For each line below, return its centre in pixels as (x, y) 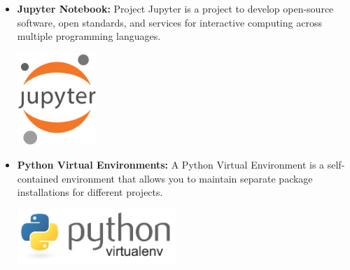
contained (38, 178)
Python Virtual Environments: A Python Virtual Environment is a (171, 164)
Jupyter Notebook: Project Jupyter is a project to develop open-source (175, 8)
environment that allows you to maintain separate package (187, 178)
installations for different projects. (90, 192)
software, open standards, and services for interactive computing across (169, 22)
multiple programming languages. (89, 36)
